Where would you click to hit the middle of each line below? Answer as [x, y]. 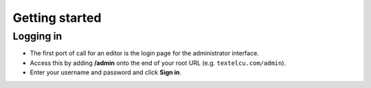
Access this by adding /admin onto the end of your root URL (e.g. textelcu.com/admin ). [158, 63]
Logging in [37, 36]
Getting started [57, 18]
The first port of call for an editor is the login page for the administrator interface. [144, 53]
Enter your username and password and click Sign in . [106, 72]
